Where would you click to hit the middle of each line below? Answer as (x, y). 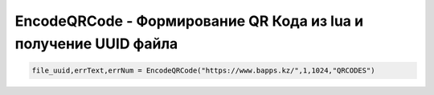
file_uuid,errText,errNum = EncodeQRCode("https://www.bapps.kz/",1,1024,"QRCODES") (203, 70)
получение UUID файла (96, 43)
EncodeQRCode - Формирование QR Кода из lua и (189, 21)
